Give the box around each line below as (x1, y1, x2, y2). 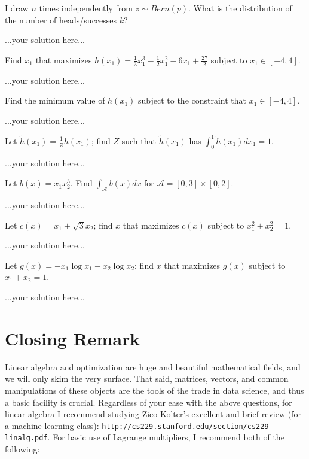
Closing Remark (5, 326, 140, 350)
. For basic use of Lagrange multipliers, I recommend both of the (47, 431, 284, 443)
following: (5, 443, 40, 455)
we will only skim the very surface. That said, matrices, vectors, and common (5, 372, 289, 385)
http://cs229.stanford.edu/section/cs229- (102, 422, 273, 431)
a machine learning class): (5, 419, 99, 431)
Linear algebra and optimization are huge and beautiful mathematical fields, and (5, 360, 301, 373)
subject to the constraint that (138, 94, 247, 107)
